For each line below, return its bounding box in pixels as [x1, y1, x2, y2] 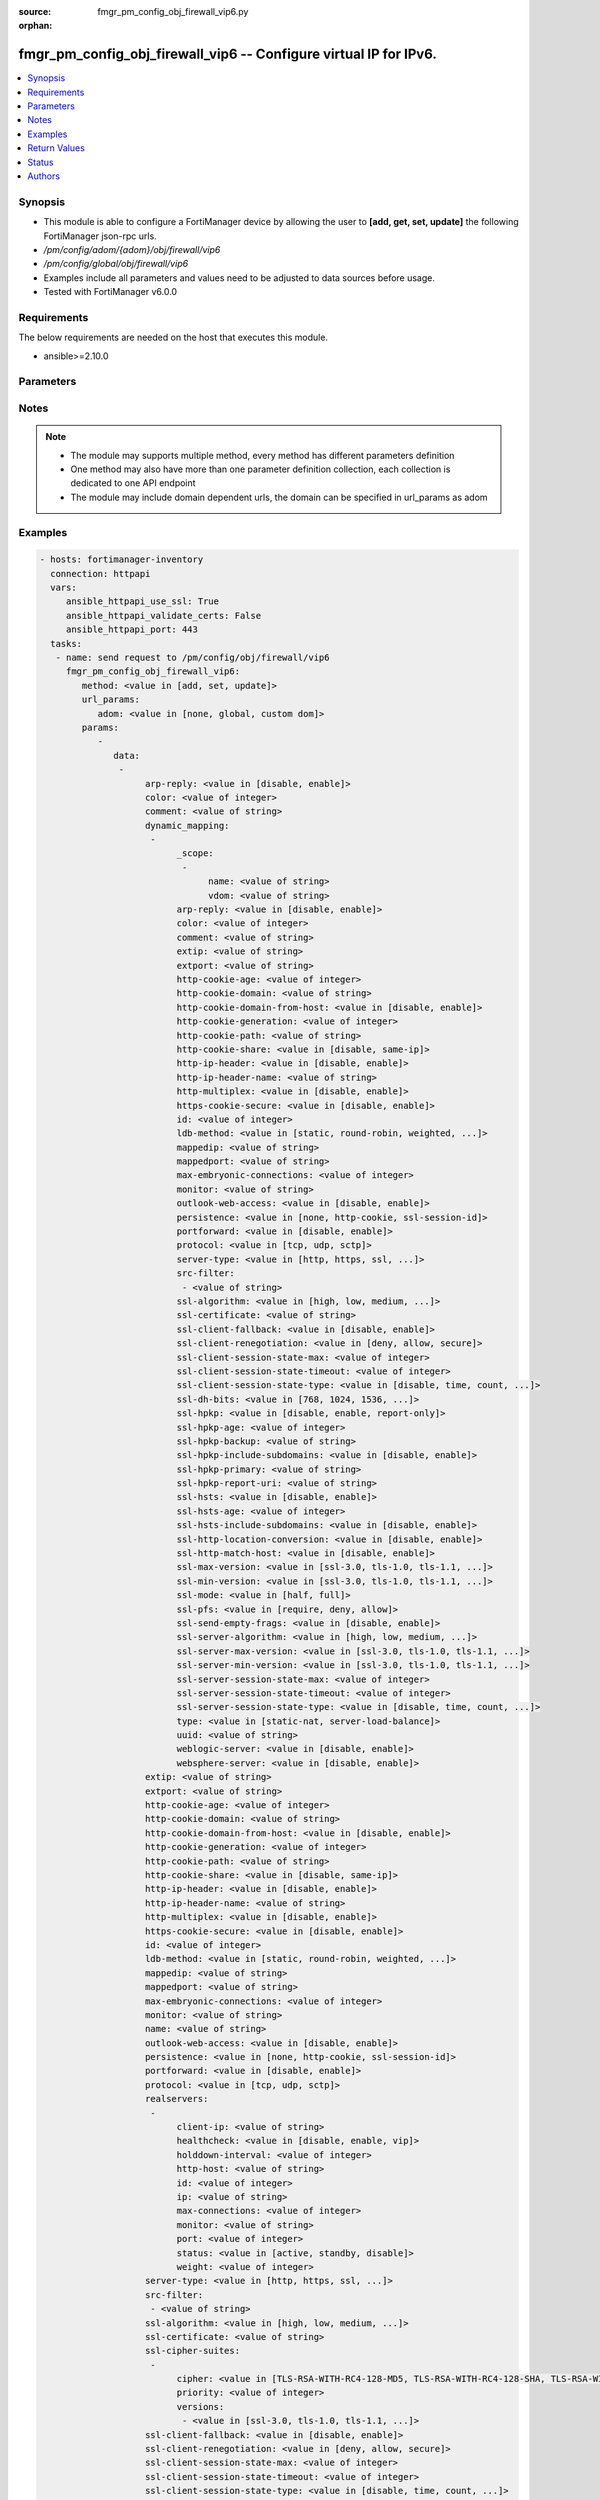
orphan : [18, 20, 53, 32]
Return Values [27, 142, 85, 154]
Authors [27, 170, 60, 182]
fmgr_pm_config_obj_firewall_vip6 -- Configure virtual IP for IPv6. [18, 46, 437, 63]
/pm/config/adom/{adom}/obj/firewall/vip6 [43, 243, 221, 255]
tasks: [50, 638, 83, 649]
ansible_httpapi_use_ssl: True [65, 596, 220, 607]
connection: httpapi [50, 568, 151, 579]
